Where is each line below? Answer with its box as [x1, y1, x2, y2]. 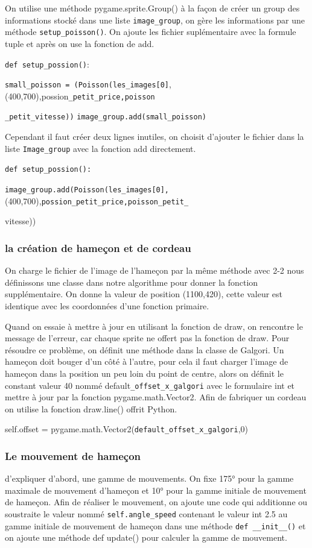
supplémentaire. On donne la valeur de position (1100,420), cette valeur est [5, 288, 283, 300]
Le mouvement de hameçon [5, 448, 141, 463]
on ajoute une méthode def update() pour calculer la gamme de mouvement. [5, 531, 287, 544]
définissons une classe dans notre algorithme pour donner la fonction [5, 276, 258, 288]
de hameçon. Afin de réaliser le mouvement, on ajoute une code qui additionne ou [5, 496, 308, 508]
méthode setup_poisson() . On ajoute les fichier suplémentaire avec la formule [5, 25, 296, 38]
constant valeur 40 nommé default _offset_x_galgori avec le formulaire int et [5, 379, 295, 391]
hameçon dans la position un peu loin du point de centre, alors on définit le [5, 367, 284, 379]
